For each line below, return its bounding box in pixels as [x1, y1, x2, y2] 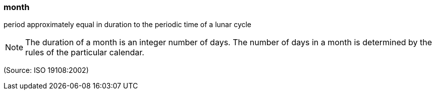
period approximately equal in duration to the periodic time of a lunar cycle [4, 20, 252, 29]
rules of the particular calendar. [25, 47, 144, 58]
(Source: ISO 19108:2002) [4, 66, 89, 75]
